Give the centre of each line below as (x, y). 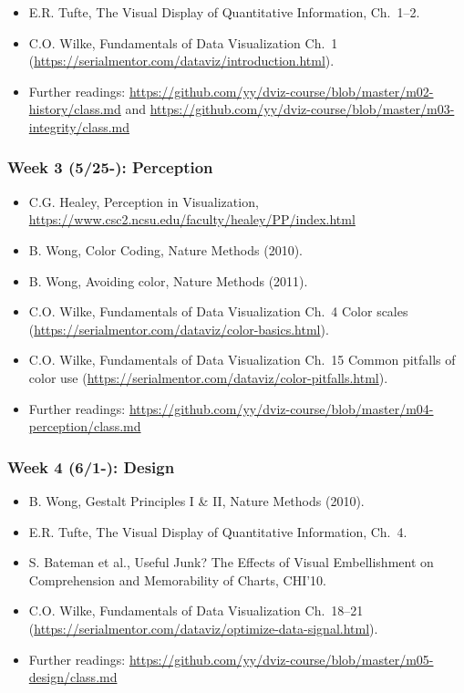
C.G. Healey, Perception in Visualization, (144, 201)
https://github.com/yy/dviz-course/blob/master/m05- (281, 659)
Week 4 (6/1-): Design (91, 466)
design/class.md (73, 677)
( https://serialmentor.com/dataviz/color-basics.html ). (179, 329)
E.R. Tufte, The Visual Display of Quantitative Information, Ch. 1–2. (224, 12)
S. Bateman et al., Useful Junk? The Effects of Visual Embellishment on (231, 562)
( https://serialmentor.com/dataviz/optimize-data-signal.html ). (203, 628)
